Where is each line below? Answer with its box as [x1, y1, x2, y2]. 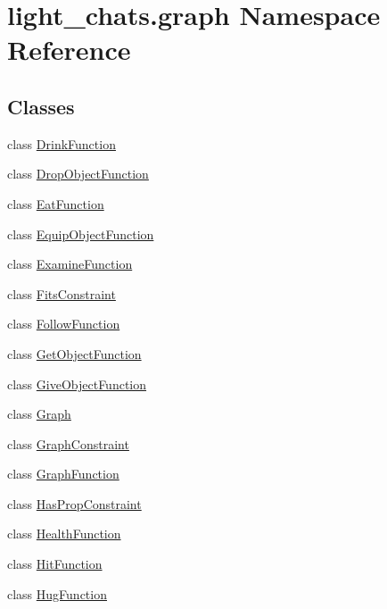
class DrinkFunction [7, 134, 116, 153]
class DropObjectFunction [7, 164, 149, 183]
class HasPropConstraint [7, 494, 142, 513]
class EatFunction [7, 194, 104, 213]
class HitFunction [7, 555, 103, 573]
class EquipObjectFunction [7, 224, 154, 243]
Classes [7, 92, 75, 120]
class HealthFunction [7, 524, 121, 543]
